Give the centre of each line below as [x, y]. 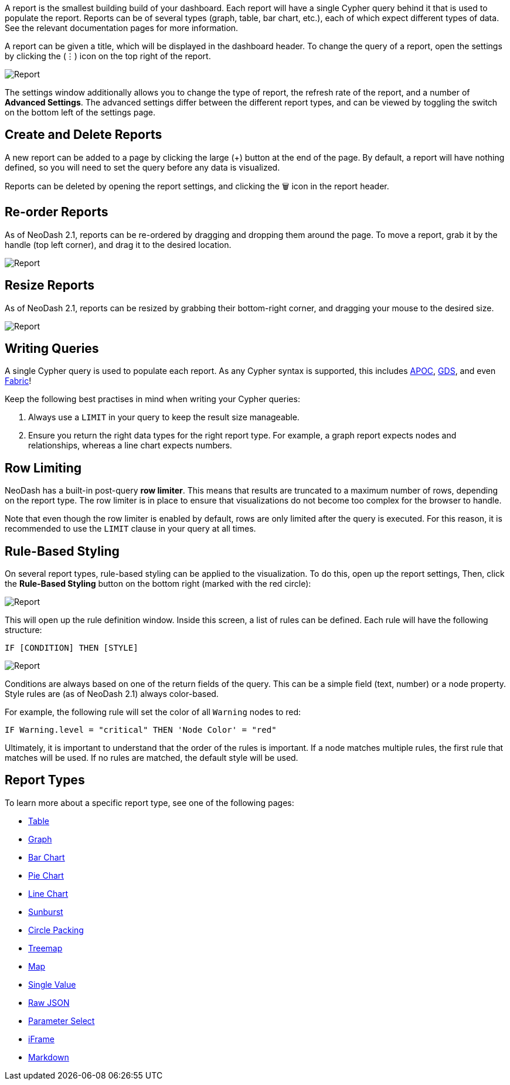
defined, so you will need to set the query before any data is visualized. [142, 167]
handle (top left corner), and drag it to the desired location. [118, 244]
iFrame [41, 1039]
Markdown [49, 1057]
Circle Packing [56, 930]
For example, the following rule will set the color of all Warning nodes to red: [153, 712]
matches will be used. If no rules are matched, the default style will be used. [152, 758]
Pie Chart [46, 875]
